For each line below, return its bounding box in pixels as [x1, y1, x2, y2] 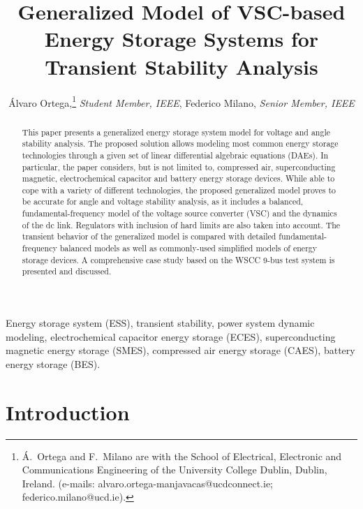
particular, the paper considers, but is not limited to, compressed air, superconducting [22, 161, 336, 172]
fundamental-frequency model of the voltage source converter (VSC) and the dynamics [22, 207, 337, 219]
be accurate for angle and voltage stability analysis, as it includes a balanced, [22, 196, 304, 207]
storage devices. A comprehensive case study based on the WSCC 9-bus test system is [22, 253, 335, 265]
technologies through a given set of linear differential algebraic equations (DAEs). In [22, 149, 329, 161]
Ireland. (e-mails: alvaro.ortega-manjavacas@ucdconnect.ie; [22, 475, 274, 490]
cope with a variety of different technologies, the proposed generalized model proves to [22, 184, 336, 196]
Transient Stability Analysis [45, 52, 318, 80]
